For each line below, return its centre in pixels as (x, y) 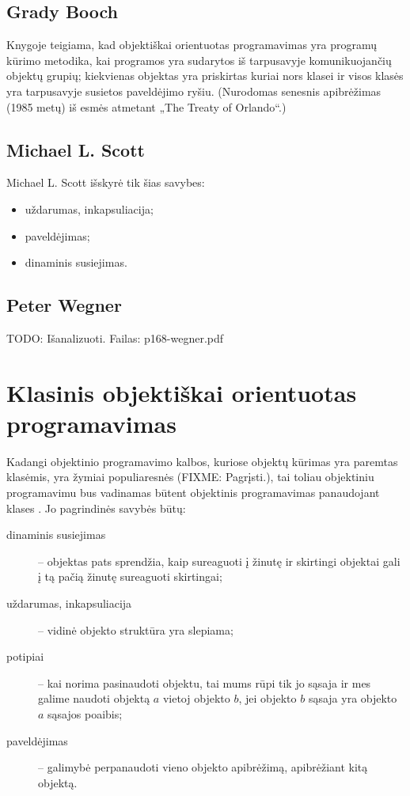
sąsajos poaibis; (85, 713)
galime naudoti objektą (94, 698)
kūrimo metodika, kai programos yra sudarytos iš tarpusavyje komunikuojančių (199, 60)
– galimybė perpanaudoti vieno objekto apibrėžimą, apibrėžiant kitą (203, 767)
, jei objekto (268, 698)
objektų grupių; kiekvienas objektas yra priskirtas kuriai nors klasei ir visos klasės (205, 76)
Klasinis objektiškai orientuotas (182, 392)
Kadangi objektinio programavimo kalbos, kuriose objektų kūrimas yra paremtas (202, 461)
